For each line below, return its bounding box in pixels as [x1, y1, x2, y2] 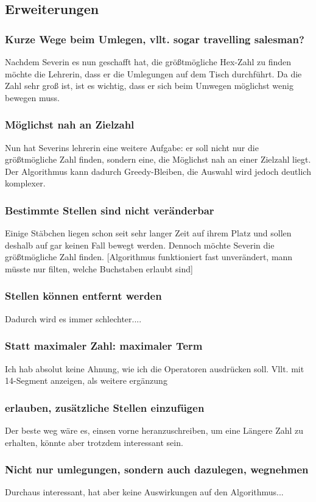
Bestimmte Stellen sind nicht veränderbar [5, 202, 214, 217]
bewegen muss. [5, 91, 60, 104]
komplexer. [5, 177, 46, 189]
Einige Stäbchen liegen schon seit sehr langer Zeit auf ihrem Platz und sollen [5, 227, 292, 239]
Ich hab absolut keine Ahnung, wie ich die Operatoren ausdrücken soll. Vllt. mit [5, 362, 304, 375]
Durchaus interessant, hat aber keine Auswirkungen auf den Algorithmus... [5, 486, 284, 498]
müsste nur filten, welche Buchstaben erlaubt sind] [5, 262, 193, 275]
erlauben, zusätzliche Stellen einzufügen [5, 400, 205, 415]
